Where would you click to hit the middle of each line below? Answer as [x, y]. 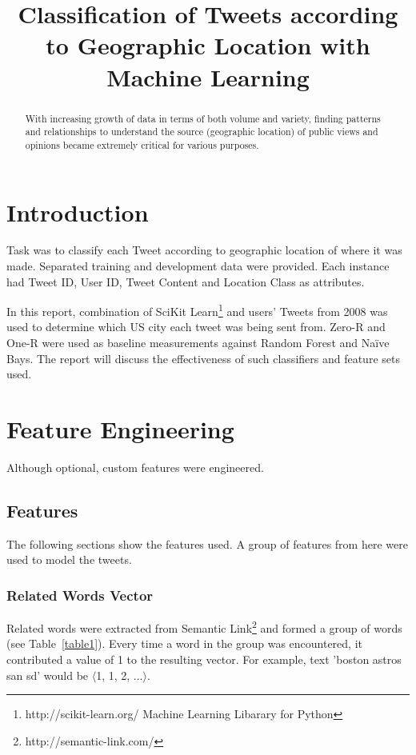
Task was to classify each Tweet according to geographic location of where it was [204, 250]
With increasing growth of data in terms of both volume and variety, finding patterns [203, 118]
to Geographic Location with [208, 45]
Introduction [78, 212]
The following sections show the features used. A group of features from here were [207, 543]
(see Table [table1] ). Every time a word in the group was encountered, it [185, 643]
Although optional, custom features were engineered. [135, 467]
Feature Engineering [120, 429]
